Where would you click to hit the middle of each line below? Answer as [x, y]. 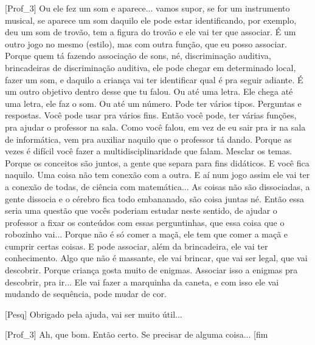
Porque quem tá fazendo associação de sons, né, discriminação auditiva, [138, 56]
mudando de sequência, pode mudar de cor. [86, 294]
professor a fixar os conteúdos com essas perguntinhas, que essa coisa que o [145, 222]
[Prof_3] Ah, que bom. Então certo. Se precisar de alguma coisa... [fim [137, 334]
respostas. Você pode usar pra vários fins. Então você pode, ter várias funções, [151, 115]
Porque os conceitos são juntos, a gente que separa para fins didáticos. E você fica [157, 162]
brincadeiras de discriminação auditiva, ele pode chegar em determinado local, [151, 67]
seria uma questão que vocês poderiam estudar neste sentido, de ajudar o [141, 210]
